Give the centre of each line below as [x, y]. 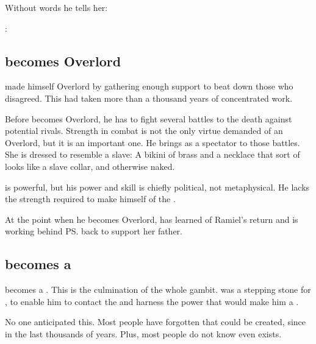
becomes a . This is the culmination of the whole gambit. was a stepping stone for [158, 290]
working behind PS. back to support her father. [94, 231]
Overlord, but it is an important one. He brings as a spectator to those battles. [153, 142]
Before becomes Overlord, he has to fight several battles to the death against [149, 118]
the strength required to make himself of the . [90, 199]
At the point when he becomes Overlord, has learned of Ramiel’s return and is [152, 219]
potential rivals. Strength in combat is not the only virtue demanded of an [144, 131]
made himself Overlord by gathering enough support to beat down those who [149, 86]
